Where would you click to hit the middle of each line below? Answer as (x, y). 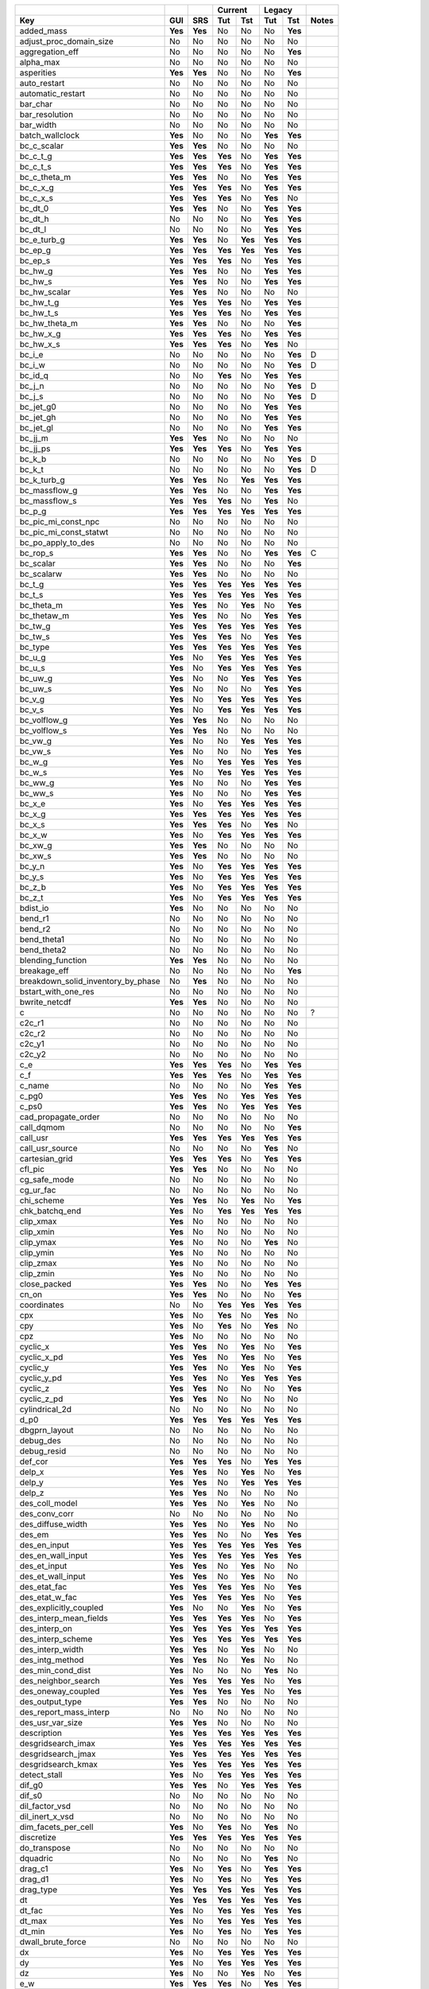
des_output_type (51, 1701)
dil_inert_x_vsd (47, 1816)
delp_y (31, 1482)
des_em (34, 1534)
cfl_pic (32, 1169)
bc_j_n (32, 386)
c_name (34, 1086)
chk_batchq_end (50, 1211)
